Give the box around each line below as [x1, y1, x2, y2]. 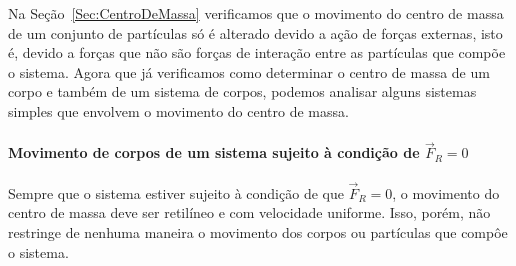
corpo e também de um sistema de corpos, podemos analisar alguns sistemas [8, 81, 477, 102]
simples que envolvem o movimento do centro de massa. [8, 100, 349, 121]
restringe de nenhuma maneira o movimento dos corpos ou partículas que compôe [8, 221, 508, 242]
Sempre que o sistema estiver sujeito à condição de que [8, 182, 344, 203]
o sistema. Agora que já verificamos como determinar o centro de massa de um [8, 61, 490, 82]
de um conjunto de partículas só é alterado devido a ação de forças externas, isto [8, 22, 503, 43]
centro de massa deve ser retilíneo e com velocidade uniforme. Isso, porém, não [8, 202, 491, 223]
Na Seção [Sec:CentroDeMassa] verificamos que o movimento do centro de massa [8, 3, 504, 23]
